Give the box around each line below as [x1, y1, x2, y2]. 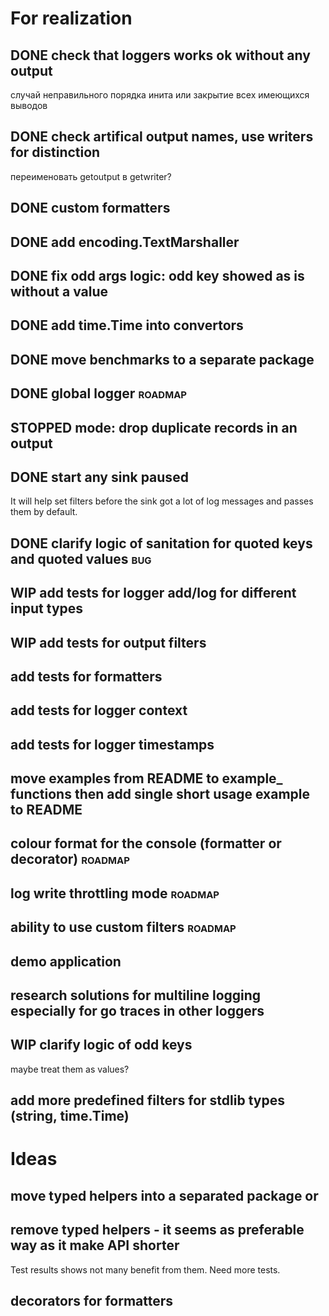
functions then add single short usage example [10, 786, 311, 803]
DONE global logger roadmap [10, 385, 188, 402]
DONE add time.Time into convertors [10, 317, 244, 334]
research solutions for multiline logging [10, 987, 262, 1004]
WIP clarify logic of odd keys [10, 1037, 193, 1054]
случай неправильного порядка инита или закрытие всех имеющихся [10, 89, 310, 101]
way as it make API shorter [10, 1237, 180, 1254]
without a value [10, 283, 108, 300]
